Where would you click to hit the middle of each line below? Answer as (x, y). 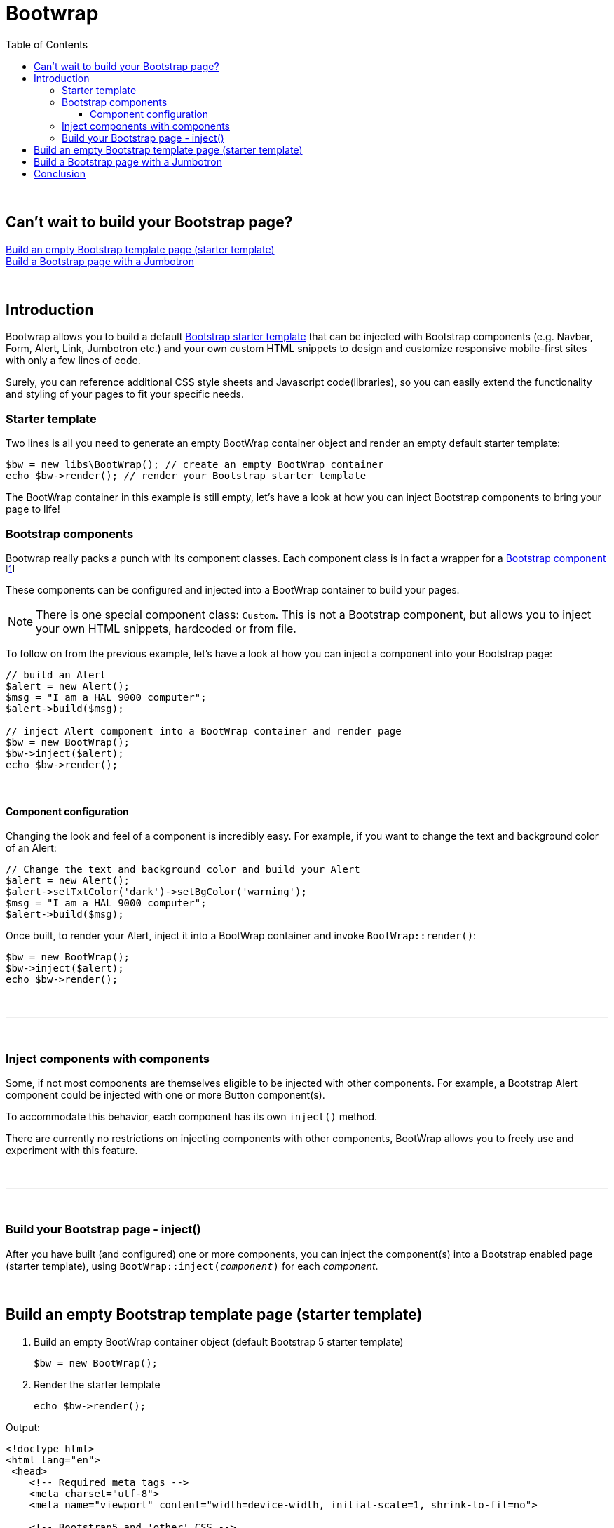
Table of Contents (47, 44)
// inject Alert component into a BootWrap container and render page (204, 731)
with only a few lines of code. (73, 361)
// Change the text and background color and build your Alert (183, 870)
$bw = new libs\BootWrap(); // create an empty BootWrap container (195, 465)
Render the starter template (97, 1384)
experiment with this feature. (72, 1150)
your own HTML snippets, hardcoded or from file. (166, 628)
